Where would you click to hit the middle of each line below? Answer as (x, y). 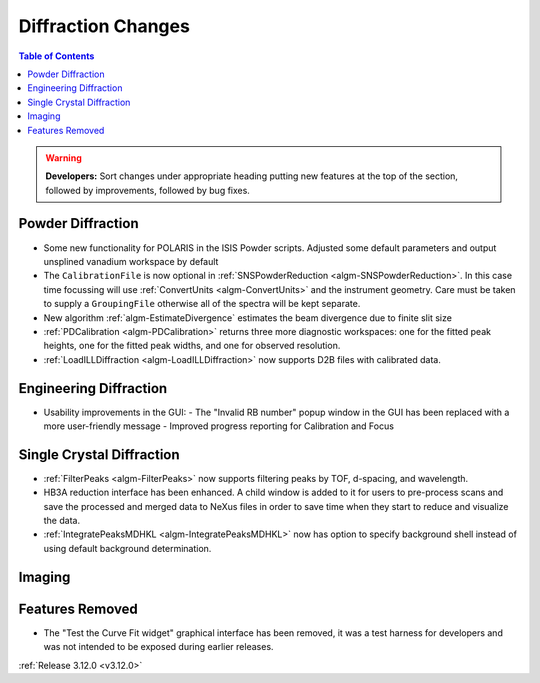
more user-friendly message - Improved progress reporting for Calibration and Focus (219, 426)
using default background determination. (127, 548)
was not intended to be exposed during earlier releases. (158, 647)
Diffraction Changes (104, 26)
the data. (61, 521)
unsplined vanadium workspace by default (131, 261)
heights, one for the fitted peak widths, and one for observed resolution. (192, 346)
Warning (63, 157)
